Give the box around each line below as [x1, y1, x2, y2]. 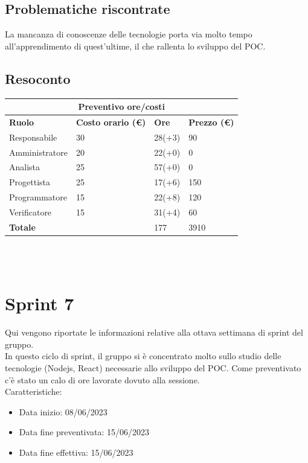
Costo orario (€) [76, 115, 146, 128]
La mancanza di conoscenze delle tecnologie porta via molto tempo [5, 28, 252, 40]
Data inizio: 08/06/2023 [19, 405, 107, 418]
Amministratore [9, 145, 68, 158]
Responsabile [9, 130, 57, 143]
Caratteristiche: [5, 385, 62, 398]
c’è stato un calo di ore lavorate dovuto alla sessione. [5, 373, 200, 386]
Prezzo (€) [188, 115, 234, 128]
